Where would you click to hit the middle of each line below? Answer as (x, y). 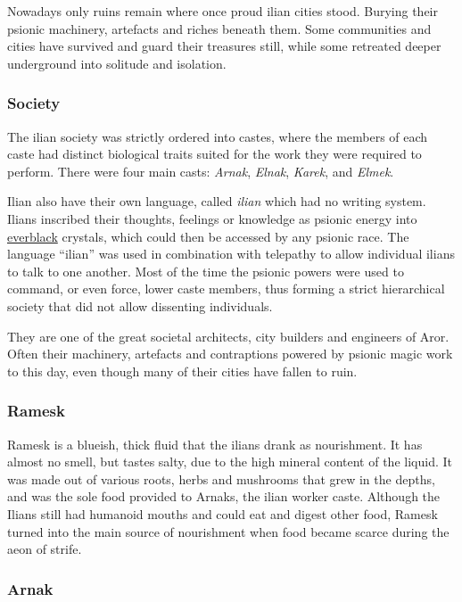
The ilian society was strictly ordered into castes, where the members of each (218, 136)
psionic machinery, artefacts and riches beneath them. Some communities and (219, 28)
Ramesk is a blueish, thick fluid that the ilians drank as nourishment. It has (215, 444)
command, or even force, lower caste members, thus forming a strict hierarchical (226, 289)
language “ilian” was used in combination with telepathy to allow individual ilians (231, 254)
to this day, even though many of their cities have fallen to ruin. (182, 371)
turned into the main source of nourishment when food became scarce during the (228, 531)
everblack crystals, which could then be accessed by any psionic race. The (208, 236)
